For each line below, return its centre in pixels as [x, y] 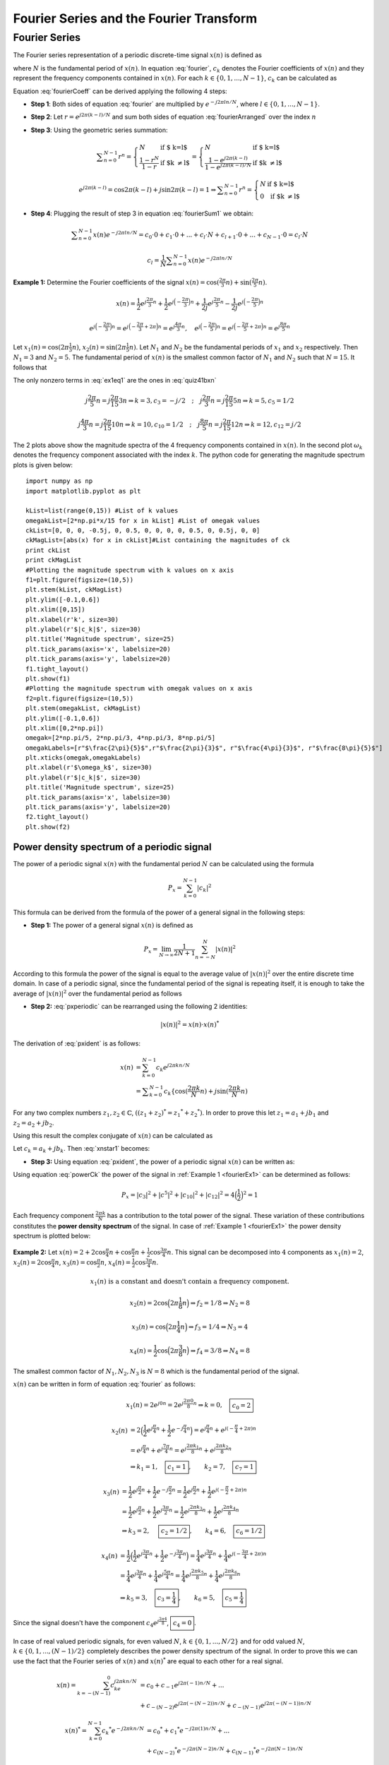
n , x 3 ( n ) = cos [76, 1263]
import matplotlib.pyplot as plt [83, 491]
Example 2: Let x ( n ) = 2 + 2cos [59, 1252]
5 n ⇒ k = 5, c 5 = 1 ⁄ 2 [264, 401]
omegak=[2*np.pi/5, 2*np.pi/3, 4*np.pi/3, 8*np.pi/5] [120, 738]
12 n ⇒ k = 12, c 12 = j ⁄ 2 [266, 425]
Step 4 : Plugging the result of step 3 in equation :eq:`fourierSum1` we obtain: [142, 213]
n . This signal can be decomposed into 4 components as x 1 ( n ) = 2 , [265, 1253]
